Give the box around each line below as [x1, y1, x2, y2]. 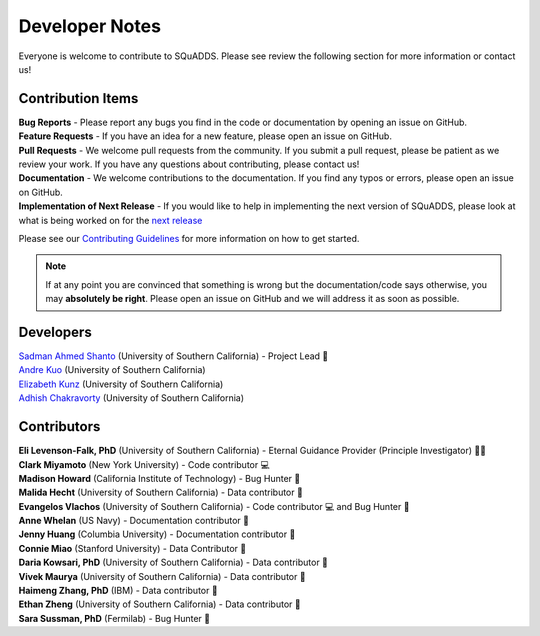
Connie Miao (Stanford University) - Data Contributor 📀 [18, 542, 247, 554]
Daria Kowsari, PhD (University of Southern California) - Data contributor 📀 [18, 556, 329, 569]
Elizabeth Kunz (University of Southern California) [18, 378, 224, 390]
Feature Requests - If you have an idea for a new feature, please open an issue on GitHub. [18, 130, 392, 142]
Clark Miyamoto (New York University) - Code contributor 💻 [18, 458, 270, 470]
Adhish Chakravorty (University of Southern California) [18, 392, 245, 404]
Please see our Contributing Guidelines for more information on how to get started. [18, 232, 360, 244]
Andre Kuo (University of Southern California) [18, 364, 206, 376]
